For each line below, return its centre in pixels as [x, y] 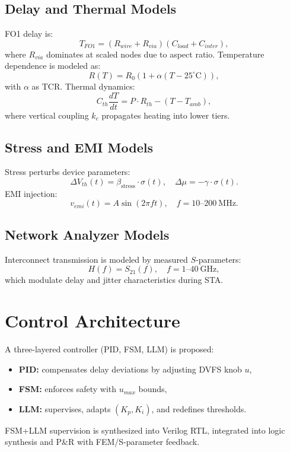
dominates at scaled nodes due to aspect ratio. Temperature [155, 54]
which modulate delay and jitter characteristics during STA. [114, 280]
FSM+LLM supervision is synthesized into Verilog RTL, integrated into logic [145, 430]
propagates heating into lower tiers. [166, 115]
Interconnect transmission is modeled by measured [96, 259]
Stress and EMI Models [79, 147]
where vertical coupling [47, 115]
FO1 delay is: [29, 34]
